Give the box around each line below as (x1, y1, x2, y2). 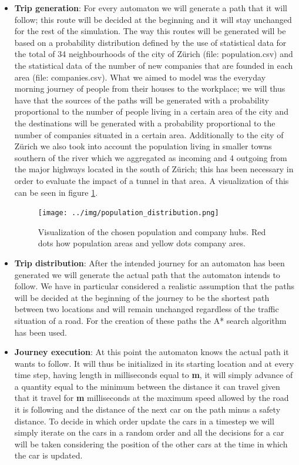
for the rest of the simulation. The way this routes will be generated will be (14, 25, 286, 37)
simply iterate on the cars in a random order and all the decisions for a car (14, 426, 284, 439)
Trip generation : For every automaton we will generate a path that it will (14, 2, 287, 14)
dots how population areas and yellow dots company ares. (38, 237, 246, 249)
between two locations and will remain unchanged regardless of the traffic (14, 303, 279, 315)
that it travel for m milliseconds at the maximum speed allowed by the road (14, 392, 289, 404)
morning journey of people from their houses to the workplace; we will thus (14, 82, 285, 95)
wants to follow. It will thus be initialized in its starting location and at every (14, 357, 294, 369)
